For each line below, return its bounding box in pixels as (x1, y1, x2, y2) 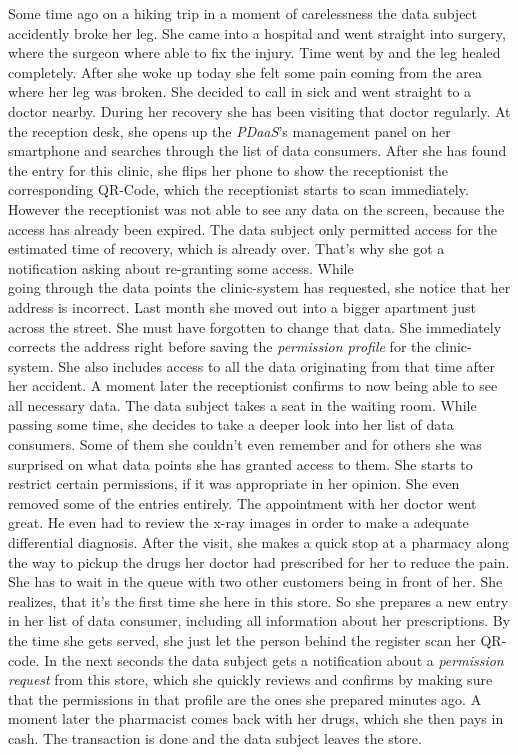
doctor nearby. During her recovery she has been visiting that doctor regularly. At (8, 100, 511, 121)
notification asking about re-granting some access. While (8, 257, 354, 278)
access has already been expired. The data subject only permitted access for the (8, 218, 498, 239)
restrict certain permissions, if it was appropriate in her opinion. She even (8, 473, 460, 494)
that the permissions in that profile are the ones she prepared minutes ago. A (8, 688, 482, 709)
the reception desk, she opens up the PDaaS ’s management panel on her (8, 120, 451, 141)
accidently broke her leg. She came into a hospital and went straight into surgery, (8, 22, 506, 43)
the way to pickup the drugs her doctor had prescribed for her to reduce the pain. (8, 551, 510, 572)
